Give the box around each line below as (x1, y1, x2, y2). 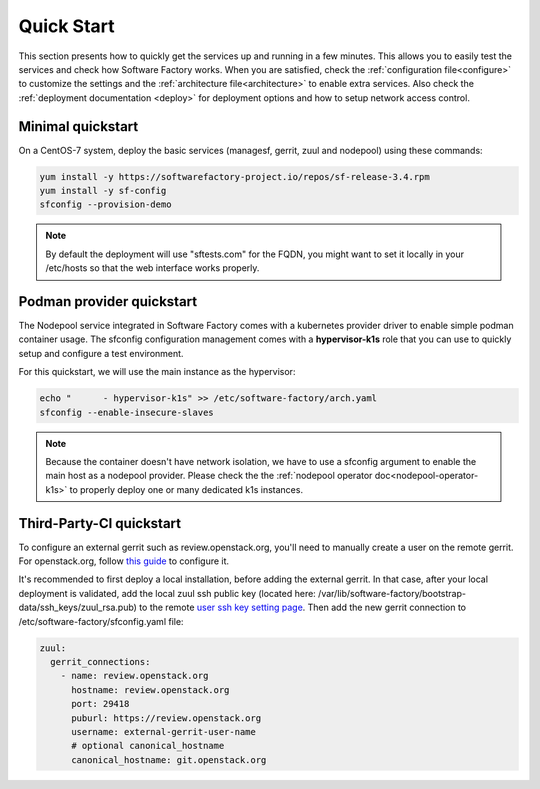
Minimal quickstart (18, 118, 139, 135)
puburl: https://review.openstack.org (71, 712, 262, 724)
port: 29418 (71, 698, 130, 710)
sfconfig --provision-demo (39, 199, 172, 210)
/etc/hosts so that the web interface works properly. (45, 262, 260, 274)
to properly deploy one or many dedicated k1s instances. (69, 483, 304, 495)
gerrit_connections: (50, 656, 151, 667)
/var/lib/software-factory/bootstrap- (318, 587, 467, 599)
